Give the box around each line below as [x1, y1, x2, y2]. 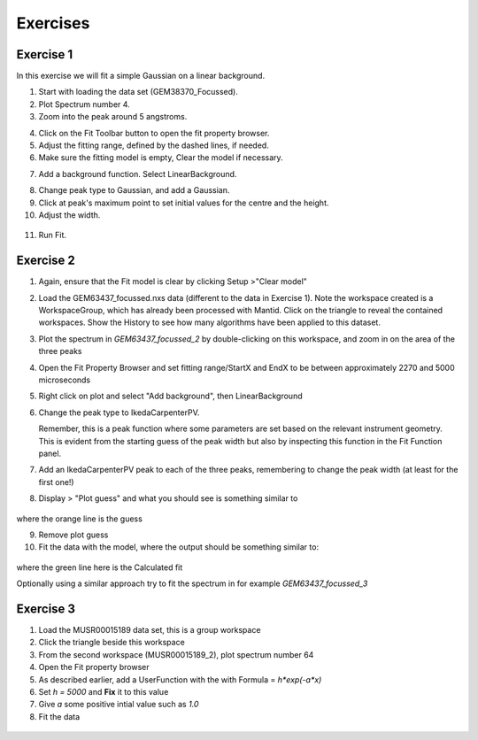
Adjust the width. [38, 209, 101, 220]
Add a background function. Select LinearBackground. [38, 168, 237, 179]
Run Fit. [38, 230, 66, 241]
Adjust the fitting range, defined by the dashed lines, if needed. [38, 140, 269, 150]
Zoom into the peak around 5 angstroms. [38, 112, 188, 122]
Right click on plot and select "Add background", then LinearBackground [38, 390, 303, 402]
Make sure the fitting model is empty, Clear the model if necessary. [38, 152, 283, 163]
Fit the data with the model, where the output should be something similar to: [38, 542, 319, 552]
